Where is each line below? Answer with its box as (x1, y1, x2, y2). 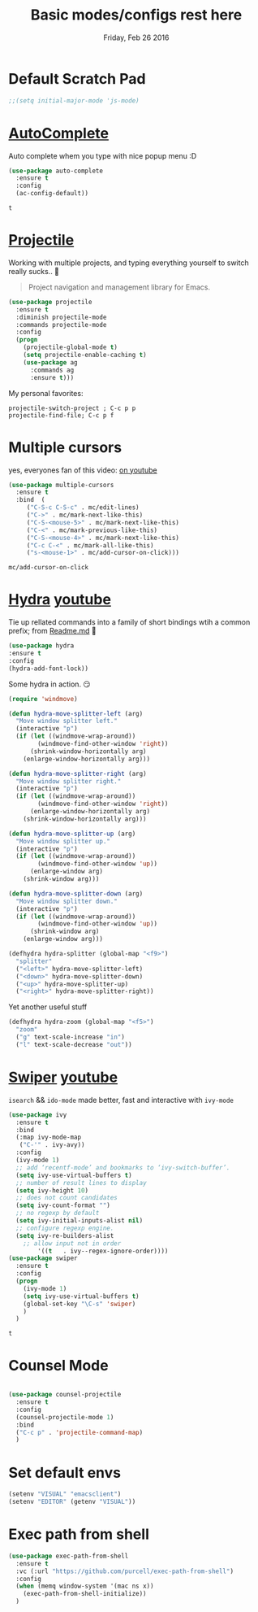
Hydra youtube (8, 590, 112, 609)
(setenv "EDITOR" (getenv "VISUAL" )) (8, 1498, 136, 1506)
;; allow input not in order (23, 1239, 122, 1248)
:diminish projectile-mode (15, 313, 107, 321)
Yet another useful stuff (8, 1002, 88, 1012)
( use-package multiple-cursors (8, 481, 114, 489)
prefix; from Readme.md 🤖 (8, 626, 97, 636)
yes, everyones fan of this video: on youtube (8, 465, 157, 475)
